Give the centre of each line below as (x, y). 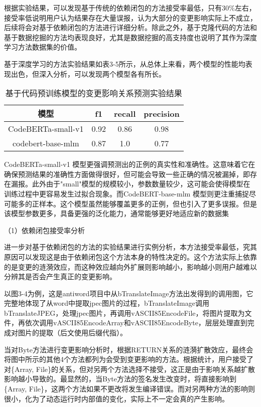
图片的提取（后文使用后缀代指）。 (72, 333)
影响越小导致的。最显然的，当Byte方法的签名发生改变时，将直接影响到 (120, 379)
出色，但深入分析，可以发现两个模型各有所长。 (88, 73)
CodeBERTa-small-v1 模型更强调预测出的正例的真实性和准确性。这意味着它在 (130, 164)
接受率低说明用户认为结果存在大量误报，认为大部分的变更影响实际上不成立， (130, 17)
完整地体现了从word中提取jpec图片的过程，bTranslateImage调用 (107, 303)
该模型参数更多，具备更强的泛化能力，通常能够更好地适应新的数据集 (116, 213)
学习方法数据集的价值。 (43, 47)
